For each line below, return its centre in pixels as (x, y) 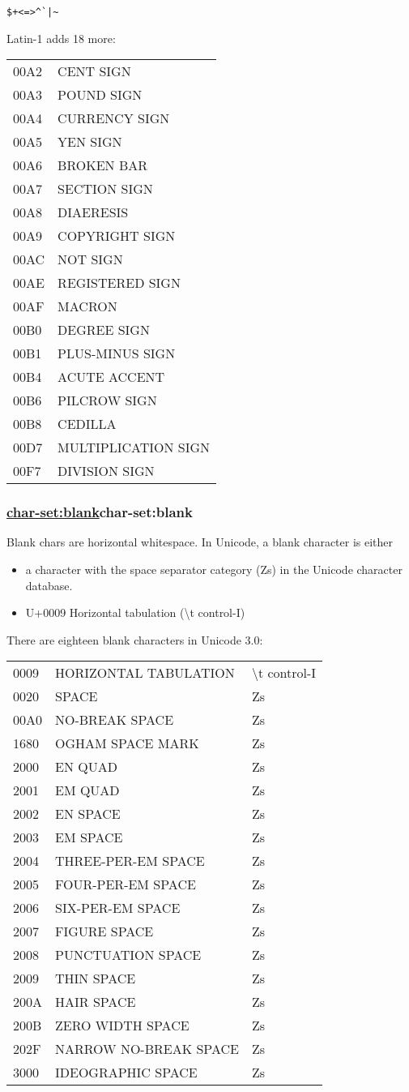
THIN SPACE (96, 979)
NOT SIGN (90, 259)
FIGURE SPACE (104, 931)
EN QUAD (86, 767)
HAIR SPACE (96, 1002)
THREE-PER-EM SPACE (130, 861)
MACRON (87, 306)
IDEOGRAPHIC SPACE (126, 1073)
